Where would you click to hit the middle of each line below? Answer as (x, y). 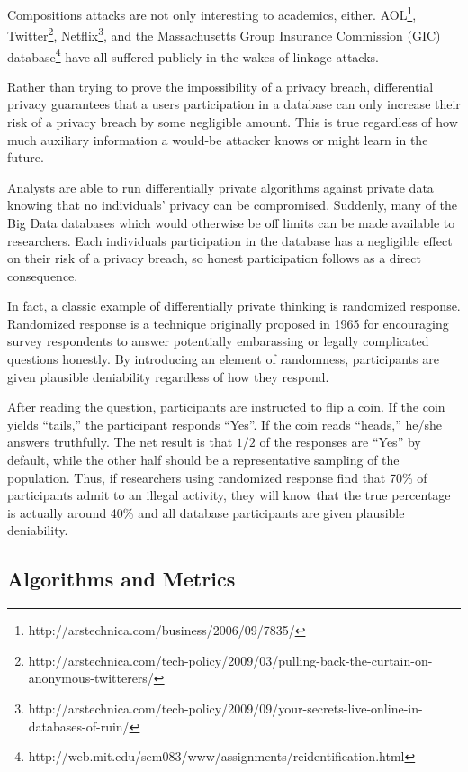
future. (26, 157)
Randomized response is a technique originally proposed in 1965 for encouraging (228, 323)
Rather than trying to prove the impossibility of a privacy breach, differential (220, 86)
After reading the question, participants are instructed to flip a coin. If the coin (226, 407)
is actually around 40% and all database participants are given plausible (206, 512)
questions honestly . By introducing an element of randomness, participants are (223, 359)
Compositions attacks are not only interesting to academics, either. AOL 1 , (212, 13)
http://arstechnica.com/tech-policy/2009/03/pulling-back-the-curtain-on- (230, 660)
